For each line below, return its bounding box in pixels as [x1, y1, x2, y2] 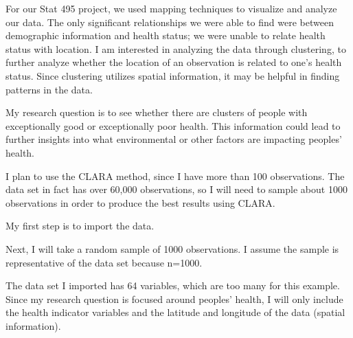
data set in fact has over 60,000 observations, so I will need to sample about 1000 [5, 182, 348, 196]
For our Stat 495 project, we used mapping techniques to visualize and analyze [5, 1, 337, 15]
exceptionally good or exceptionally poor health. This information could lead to [5, 118, 341, 133]
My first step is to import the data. [5, 218, 155, 233]
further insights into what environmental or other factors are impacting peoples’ [5, 132, 342, 146]
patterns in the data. [5, 82, 93, 96]
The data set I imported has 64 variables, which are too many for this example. [5, 278, 340, 293]
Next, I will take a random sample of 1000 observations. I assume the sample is [5, 241, 339, 256]
